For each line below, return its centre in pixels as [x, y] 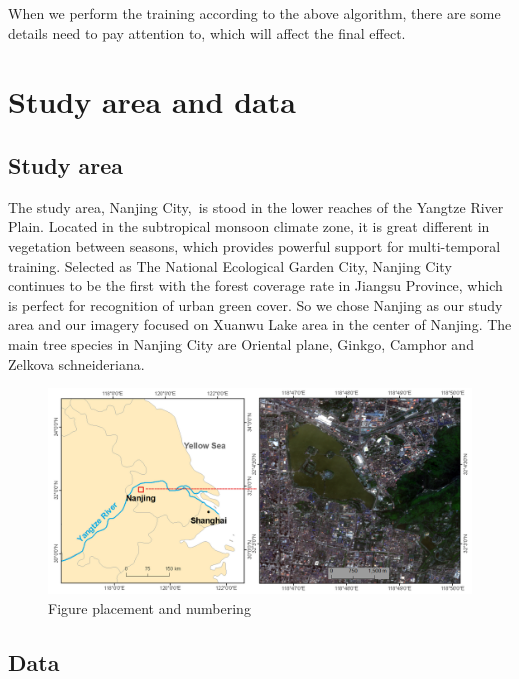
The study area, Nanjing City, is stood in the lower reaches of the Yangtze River [256, 206]
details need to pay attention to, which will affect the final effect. [207, 32]
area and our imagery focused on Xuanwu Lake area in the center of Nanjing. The [260, 324]
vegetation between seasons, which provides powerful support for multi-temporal [254, 245]
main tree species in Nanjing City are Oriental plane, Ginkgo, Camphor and [241, 343]
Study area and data [152, 101]
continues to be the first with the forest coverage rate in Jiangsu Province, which [255, 285]
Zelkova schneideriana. [76, 363]
